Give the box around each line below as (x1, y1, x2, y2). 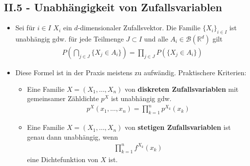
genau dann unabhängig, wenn (27, 131, 118, 142)
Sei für (15, 22, 35, 33)
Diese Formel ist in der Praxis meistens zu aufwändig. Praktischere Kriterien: (15, 67, 247, 78)
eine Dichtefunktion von (27, 154, 98, 164)
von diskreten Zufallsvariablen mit (125, 83, 239, 94)
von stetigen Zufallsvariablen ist (125, 122, 231, 132)
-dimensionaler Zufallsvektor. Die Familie (77, 22, 201, 33)
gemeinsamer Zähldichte (27, 93, 99, 104)
